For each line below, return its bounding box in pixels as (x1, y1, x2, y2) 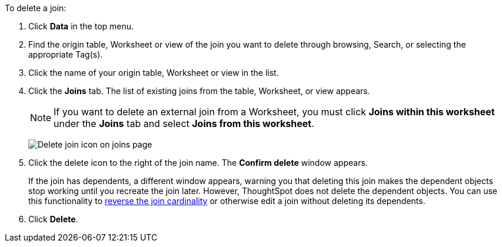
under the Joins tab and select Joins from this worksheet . (54, 118, 314, 129)
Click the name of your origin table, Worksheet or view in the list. (28, 68, 279, 78)
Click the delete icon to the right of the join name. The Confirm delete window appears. (28, 158, 368, 168)
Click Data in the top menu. (28, 21, 134, 31)
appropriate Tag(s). (28, 49, 103, 59)
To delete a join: (5, 3, 67, 13)
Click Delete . (28, 214, 78, 224)
